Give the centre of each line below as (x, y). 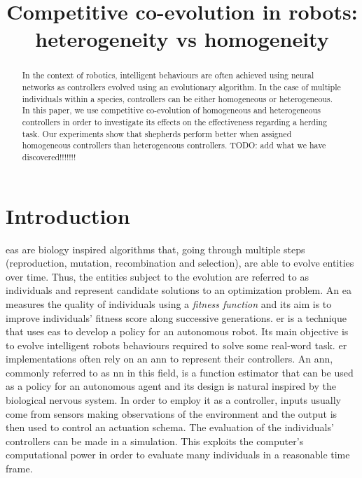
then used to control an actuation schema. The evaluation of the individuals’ (170, 427)
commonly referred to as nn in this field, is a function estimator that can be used (180, 372)
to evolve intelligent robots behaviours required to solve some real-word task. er (176, 345)
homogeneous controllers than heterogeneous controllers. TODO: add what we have (174, 145)
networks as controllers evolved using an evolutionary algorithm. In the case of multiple (181, 87)
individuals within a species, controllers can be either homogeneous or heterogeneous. (177, 98)
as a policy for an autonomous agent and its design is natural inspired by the (171, 386)
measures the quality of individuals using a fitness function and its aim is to (169, 303)
